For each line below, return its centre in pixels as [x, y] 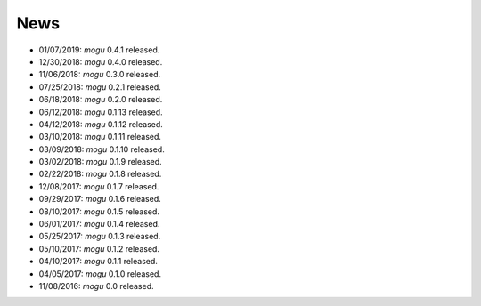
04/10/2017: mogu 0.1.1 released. [98, 262]
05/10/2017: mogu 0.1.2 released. [99, 248]
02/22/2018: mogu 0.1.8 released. [100, 174]
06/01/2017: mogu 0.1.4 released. [99, 224]
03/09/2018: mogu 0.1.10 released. [102, 149]
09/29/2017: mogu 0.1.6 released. [100, 199]
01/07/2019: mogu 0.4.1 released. [99, 50]
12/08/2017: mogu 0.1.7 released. [99, 186]
